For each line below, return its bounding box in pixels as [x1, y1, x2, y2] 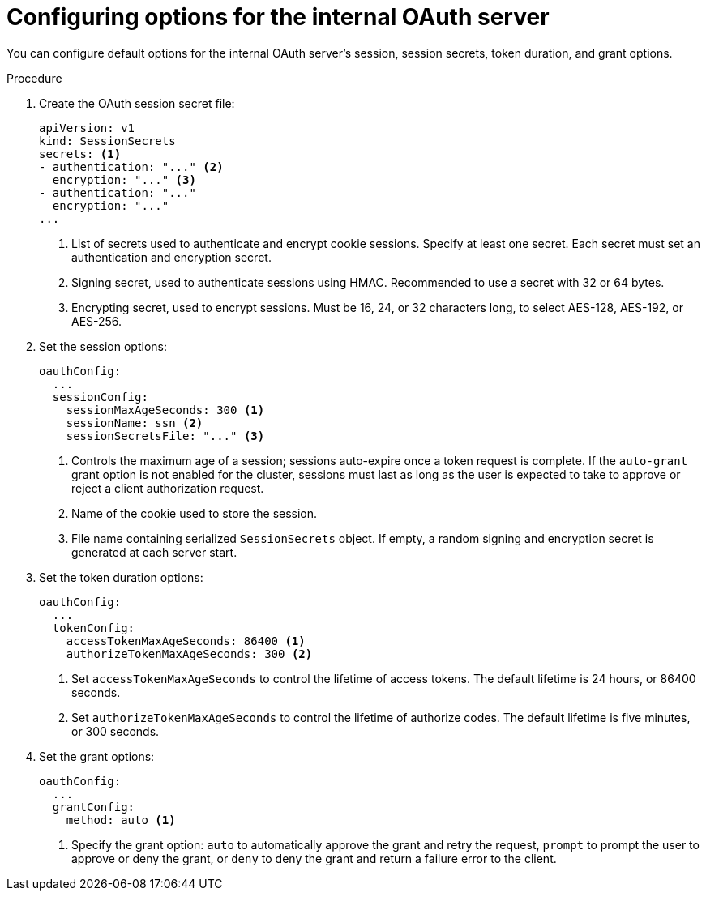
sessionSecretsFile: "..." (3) [66, 429, 265, 442]
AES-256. [71, 314, 122, 328]
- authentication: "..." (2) [39, 160, 224, 173]
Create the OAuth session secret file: [39, 96, 235, 110]
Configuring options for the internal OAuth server [6, 3, 550, 31]
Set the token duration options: [39, 570, 203, 584]
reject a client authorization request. [71, 481, 264, 495]
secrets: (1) [39, 147, 122, 160]
